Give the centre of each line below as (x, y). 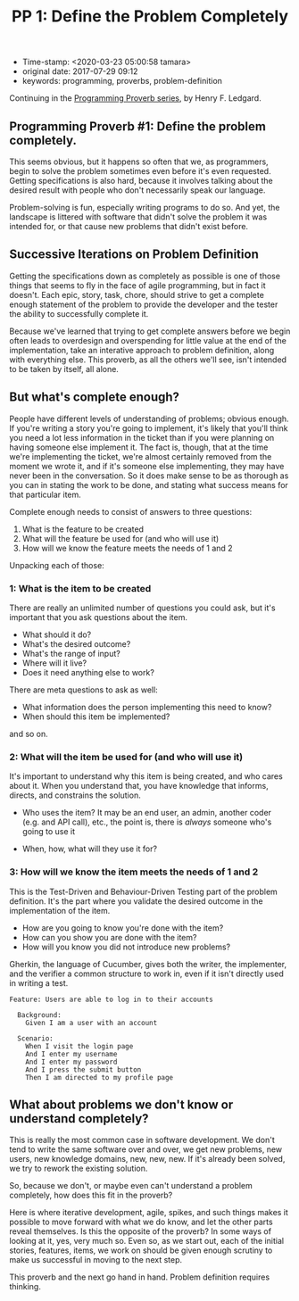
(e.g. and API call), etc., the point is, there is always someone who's (147, 822)
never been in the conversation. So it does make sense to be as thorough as (149, 476)
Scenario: (35, 1038)
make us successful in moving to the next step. (96, 1260)
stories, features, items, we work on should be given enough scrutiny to (141, 1250)
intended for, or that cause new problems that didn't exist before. (129, 226)
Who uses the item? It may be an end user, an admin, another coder (147, 813)
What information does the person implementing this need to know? (147, 707)
